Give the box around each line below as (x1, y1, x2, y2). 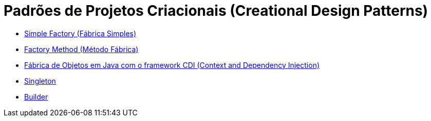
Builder (24, 92, 48, 101)
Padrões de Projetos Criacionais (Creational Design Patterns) (4, 2, 428, 19)
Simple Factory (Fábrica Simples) (24, 29, 137, 38)
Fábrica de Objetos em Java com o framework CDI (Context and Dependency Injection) (24, 60, 320, 69)
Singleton (24, 76, 56, 85)
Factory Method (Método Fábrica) (24, 44, 139, 54)
